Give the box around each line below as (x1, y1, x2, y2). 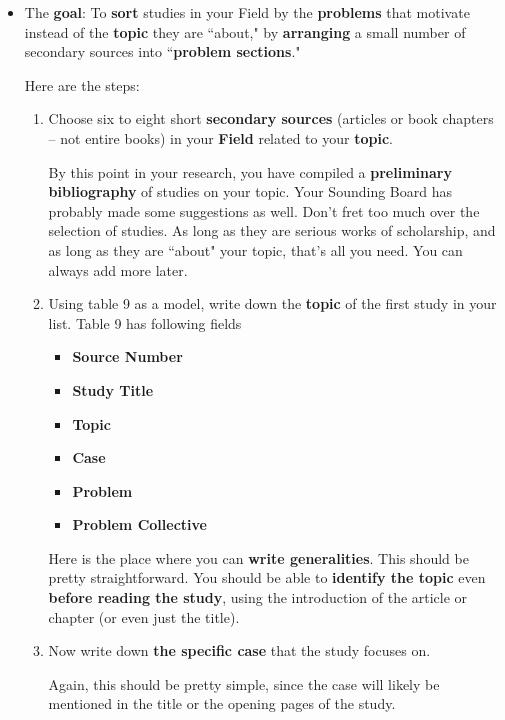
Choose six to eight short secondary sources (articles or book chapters (48, 108, 494, 129)
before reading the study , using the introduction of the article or (48, 587, 468, 608)
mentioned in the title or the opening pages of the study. (48, 693, 396, 714)
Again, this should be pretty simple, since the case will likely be (48, 673, 440, 694)
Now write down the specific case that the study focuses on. (48, 640, 431, 661)
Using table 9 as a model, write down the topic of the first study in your (48, 293, 497, 314)
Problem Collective (72, 514, 207, 535)
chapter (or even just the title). (48, 606, 240, 627)
